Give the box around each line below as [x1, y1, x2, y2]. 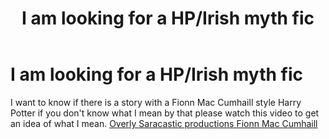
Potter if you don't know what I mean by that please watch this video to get [10, 107, 320, 119]
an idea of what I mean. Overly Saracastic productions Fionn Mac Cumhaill [10, 117, 318, 129]
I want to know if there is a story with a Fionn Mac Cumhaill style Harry [10, 96, 302, 108]
